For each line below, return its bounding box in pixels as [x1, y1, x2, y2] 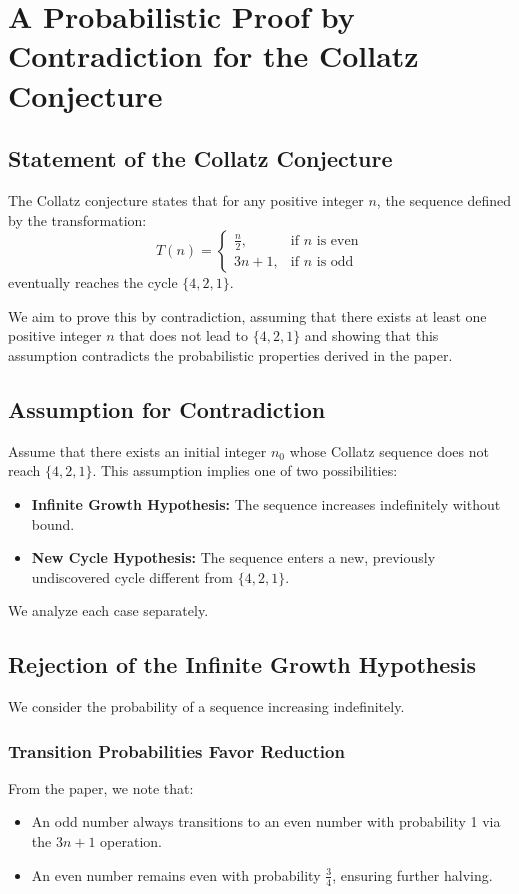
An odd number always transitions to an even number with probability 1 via [31, 811, 501, 832]
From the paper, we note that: [8, 777, 194, 798]
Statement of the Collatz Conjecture [8, 143, 393, 174]
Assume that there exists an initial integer [8, 440, 267, 461]
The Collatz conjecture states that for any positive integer [8, 189, 364, 210]
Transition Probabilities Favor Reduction [8, 738, 345, 763]
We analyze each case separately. [8, 600, 209, 621]
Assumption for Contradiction [8, 393, 326, 424]
